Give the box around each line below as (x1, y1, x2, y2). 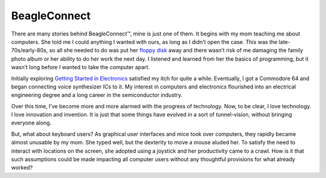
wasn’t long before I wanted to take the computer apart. (11, 64, 150, 71)
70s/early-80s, (11, 47, 48, 54)
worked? (11, 164, 33, 171)
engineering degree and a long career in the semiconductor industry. (11, 91, 183, 99)
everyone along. (11, 119, 52, 126)
